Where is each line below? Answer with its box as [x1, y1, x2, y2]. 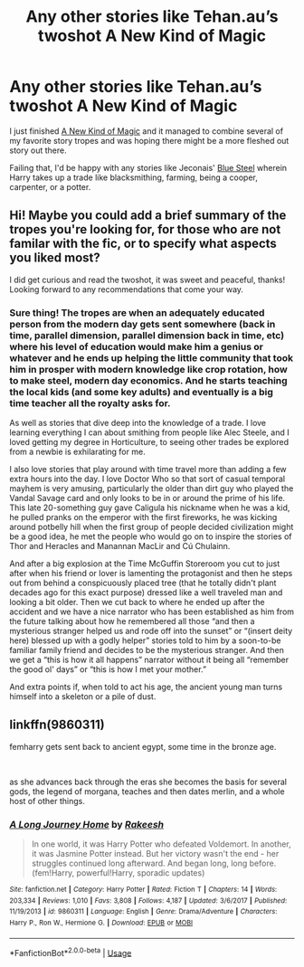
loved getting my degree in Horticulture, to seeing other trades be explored [9, 437, 290, 448]
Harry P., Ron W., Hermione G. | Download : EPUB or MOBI [9, 918, 193, 928]
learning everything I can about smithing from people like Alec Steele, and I [9, 427, 290, 438]
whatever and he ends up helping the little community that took [9, 351, 294, 364]
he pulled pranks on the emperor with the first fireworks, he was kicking [9, 512, 278, 523]
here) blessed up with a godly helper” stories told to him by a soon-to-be [9, 635, 282, 646]
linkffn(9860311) [9, 717, 106, 733]
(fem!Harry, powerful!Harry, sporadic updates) [31, 867, 205, 878]
